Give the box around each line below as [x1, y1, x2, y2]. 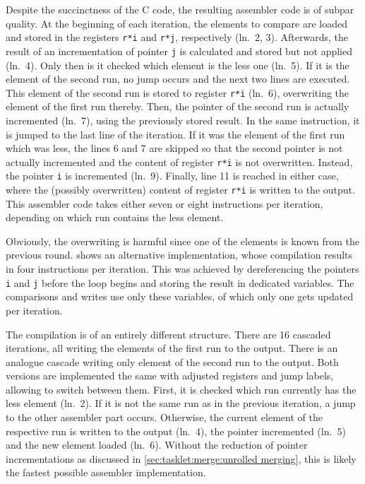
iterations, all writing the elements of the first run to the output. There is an [6, 341, 338, 355]
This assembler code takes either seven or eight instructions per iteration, [6, 196, 323, 211]
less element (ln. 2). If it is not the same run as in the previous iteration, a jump [6, 396, 356, 411]
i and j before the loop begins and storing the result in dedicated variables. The [6, 275, 354, 290]
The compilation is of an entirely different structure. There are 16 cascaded [6, 326, 331, 341]
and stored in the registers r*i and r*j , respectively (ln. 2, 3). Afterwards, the [6, 30, 348, 45]
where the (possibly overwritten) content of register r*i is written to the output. [6, 182, 355, 197]
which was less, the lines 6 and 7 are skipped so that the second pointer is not [6, 141, 343, 155]
